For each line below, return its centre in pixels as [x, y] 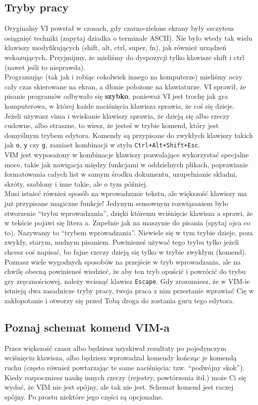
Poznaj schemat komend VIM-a [87, 327]
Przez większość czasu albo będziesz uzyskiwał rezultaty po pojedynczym [115, 348]
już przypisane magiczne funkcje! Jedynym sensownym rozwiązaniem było [116, 203]
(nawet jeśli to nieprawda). [45, 67]
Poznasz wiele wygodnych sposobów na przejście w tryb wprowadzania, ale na [123, 261]
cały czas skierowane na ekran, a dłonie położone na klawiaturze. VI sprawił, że [125, 86]
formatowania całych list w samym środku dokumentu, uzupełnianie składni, [121, 174]
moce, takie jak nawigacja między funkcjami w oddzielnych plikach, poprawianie [126, 164]
